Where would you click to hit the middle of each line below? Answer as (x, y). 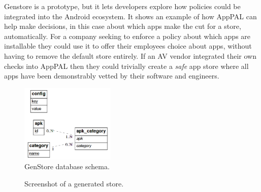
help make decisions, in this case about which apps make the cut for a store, (123, 26)
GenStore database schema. (67, 166)
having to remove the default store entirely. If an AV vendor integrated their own (130, 55)
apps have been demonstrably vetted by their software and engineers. (112, 76)
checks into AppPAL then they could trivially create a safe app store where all (126, 66)
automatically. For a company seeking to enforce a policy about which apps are (127, 36)
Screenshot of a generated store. (74, 184)
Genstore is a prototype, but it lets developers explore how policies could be (122, 6)
